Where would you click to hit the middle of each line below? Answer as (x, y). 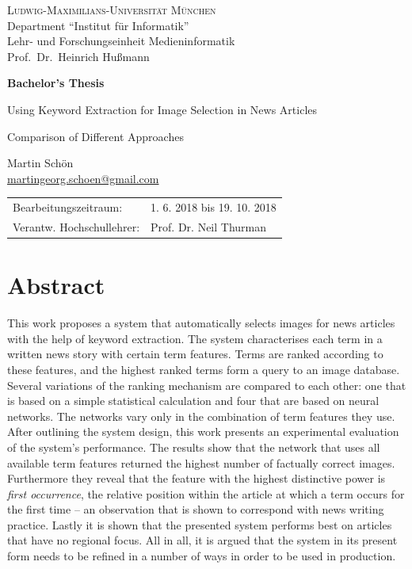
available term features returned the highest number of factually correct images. (201, 462)
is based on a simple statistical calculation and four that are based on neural (193, 401)
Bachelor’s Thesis (56, 83)
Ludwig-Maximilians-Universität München (112, 10)
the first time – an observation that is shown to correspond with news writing (196, 509)
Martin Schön (40, 163)
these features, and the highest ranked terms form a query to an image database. (204, 369)
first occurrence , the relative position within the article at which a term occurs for (206, 493)
